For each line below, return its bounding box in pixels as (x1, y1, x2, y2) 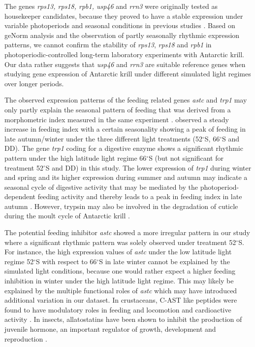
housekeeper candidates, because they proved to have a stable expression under (4, 10, 243, 21)
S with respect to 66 (35, 256, 97, 266)
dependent (4, 191, 36, 202)
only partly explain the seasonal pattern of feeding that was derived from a (4, 104, 231, 114)
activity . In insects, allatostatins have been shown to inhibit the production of (4, 314, 242, 324)
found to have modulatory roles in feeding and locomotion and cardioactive (4, 304, 231, 314)
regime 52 (4, 256, 34, 266)
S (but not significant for (149, 152, 223, 163)
